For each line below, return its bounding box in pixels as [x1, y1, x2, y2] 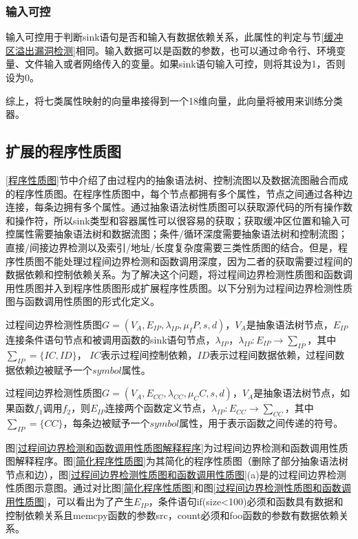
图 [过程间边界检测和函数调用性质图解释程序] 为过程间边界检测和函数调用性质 [6, 440, 348, 454]
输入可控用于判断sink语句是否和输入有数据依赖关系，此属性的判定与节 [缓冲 [6, 30, 344, 44]
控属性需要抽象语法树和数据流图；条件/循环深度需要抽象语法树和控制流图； [6, 226, 348, 241]
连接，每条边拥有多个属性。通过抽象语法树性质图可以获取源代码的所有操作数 [6, 200, 352, 214]
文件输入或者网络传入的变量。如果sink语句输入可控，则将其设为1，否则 [24, 56, 346, 71]
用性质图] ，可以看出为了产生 [6, 494, 134, 509]
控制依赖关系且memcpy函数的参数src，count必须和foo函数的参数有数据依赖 [6, 507, 339, 522]
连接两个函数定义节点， [105, 401, 211, 415]
